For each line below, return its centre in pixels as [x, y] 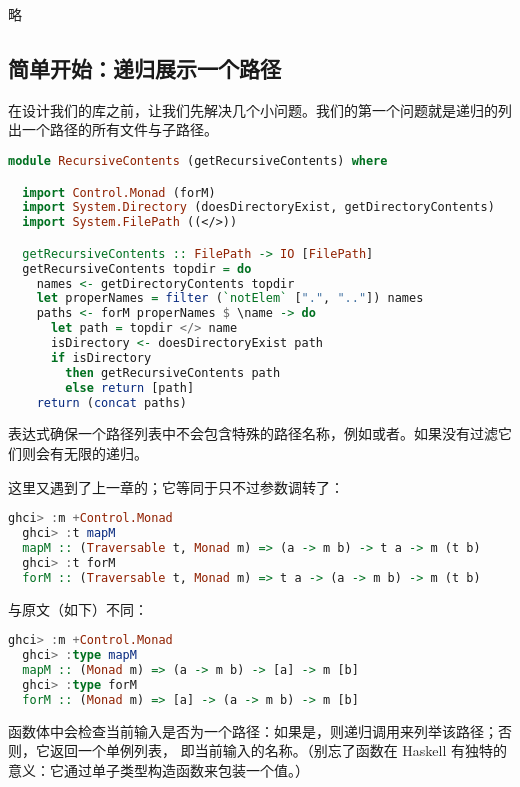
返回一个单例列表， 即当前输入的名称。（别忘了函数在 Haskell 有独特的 [278, 750]
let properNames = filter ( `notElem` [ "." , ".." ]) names [230, 298]
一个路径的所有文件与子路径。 [119, 129]
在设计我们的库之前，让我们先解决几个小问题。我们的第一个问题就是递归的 [253, 109]
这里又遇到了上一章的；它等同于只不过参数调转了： [176, 486]
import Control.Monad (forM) [119, 192]
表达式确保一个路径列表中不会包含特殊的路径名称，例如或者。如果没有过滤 [253, 433]
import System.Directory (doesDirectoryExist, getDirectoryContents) [258, 207]
